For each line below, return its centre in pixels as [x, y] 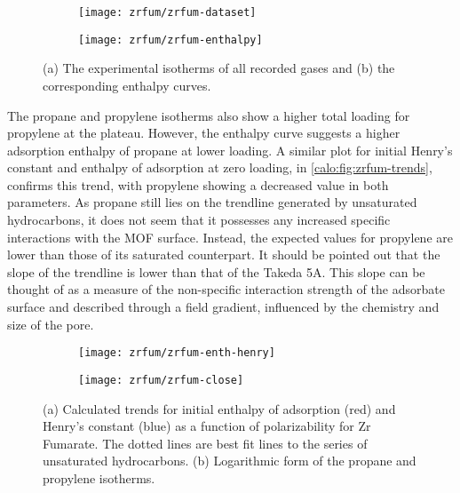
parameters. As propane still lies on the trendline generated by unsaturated [212, 202]
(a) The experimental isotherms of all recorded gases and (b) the [219, 68]
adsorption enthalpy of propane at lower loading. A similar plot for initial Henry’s [230, 150]
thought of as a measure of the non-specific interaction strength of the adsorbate [226, 289]
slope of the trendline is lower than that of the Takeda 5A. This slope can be [216, 271]
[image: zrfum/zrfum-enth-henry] [177, 353]
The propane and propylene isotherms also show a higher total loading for [209, 115]
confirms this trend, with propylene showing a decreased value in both [198, 184]
